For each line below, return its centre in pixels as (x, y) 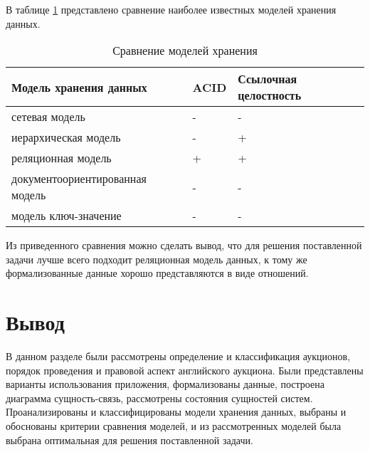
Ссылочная (268, 79)
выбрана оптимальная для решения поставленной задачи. (129, 440)
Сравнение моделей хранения (185, 51)
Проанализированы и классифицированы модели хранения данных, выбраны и (176, 412)
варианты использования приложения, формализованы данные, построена (165, 384)
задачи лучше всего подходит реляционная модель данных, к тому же (157, 259)
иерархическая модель (66, 137)
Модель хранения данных (79, 87)
